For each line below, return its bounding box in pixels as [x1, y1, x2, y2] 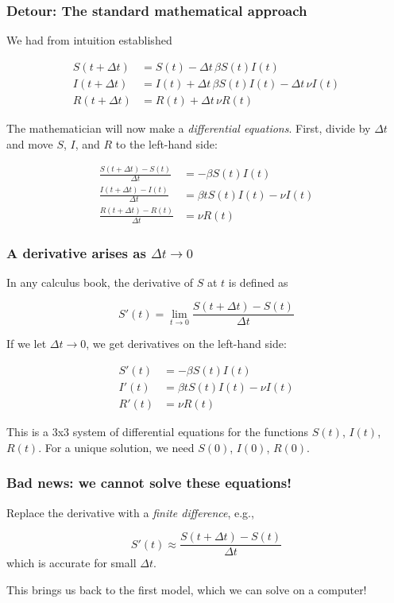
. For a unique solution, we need [38, 439, 195, 455]
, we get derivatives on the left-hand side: [86, 335, 287, 352]
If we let [6, 335, 47, 352]
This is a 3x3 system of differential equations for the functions [6, 423, 309, 440]
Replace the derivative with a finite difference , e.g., [6, 504, 254, 520]
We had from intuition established [6, 32, 172, 48]
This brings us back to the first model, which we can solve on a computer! [6, 581, 367, 597]
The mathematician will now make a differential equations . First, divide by [6, 119, 371, 136]
